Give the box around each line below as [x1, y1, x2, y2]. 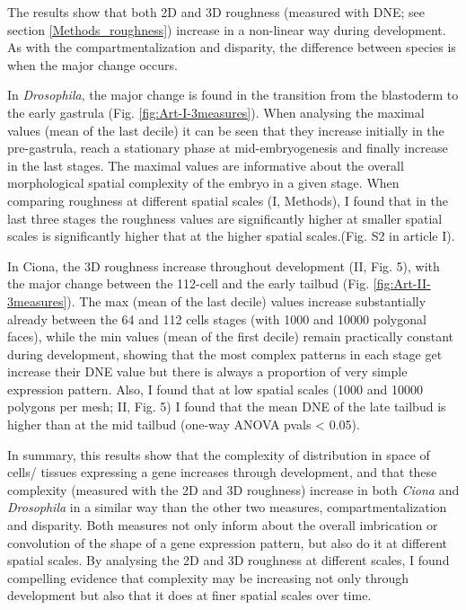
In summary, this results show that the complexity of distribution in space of [7, 445, 430, 464]
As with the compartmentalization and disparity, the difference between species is [7, 38, 456, 57]
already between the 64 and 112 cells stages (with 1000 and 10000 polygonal [7, 309, 426, 328]
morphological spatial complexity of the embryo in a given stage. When [7, 173, 400, 192]
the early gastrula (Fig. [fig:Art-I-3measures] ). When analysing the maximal [7, 102, 425, 121]
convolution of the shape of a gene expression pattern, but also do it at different [7, 533, 448, 552]
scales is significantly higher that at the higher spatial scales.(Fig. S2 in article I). [7, 226, 455, 245]
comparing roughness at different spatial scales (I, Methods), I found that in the [7, 190, 448, 209]
